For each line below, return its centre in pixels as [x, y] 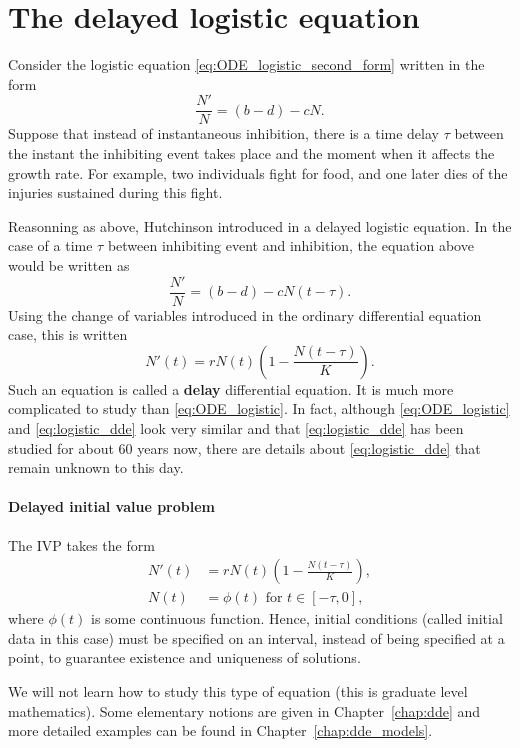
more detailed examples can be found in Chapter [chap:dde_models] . [220, 730]
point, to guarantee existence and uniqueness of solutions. [184, 657]
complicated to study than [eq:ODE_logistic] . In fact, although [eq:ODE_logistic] [259, 408]
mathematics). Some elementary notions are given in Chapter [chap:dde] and [244, 710]
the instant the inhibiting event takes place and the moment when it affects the [251, 152]
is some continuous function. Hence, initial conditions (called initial [297, 618]
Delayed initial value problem [111, 506]
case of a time [50, 245]
